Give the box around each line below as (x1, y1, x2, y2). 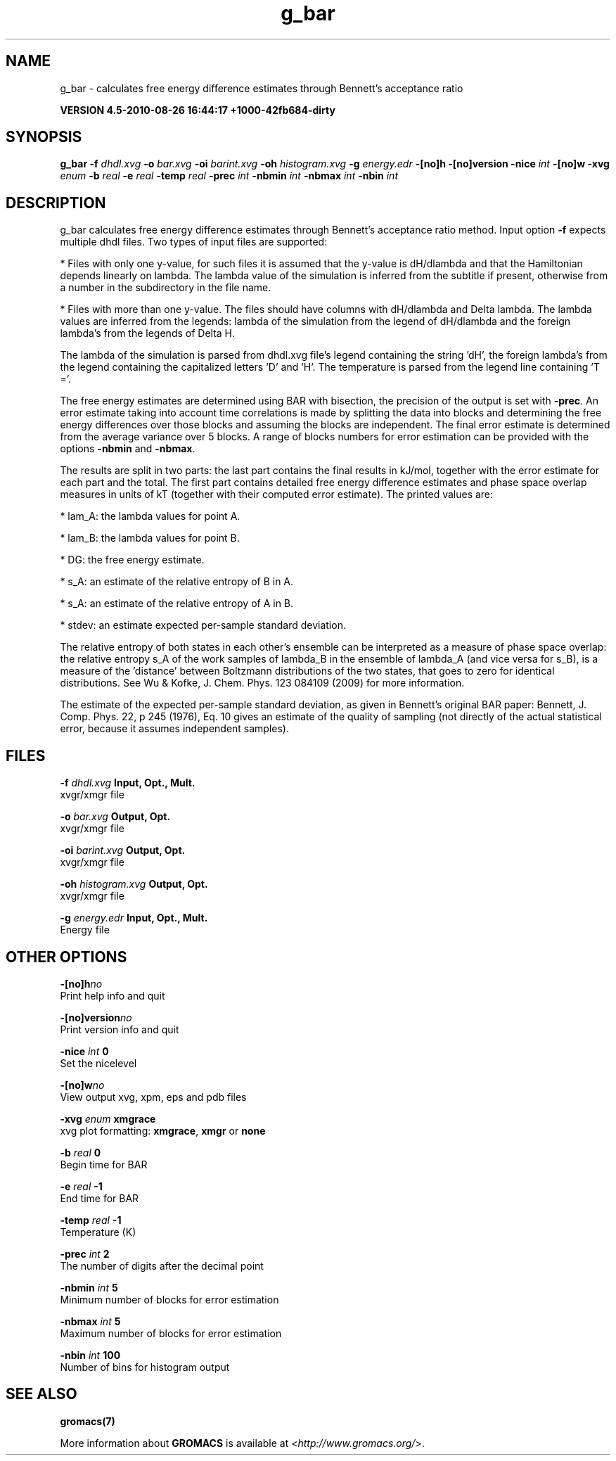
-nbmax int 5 (60, 1315, 121, 1327)
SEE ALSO (6, 1385, 77, 1403)
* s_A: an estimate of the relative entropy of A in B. (60, 597, 294, 610)
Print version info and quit (60, 1023, 179, 1035)
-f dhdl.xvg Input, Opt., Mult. (60, 777, 195, 789)
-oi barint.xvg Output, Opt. (60, 844, 186, 857)
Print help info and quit (60, 989, 165, 1002)
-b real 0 (60, 1146, 101, 1159)
